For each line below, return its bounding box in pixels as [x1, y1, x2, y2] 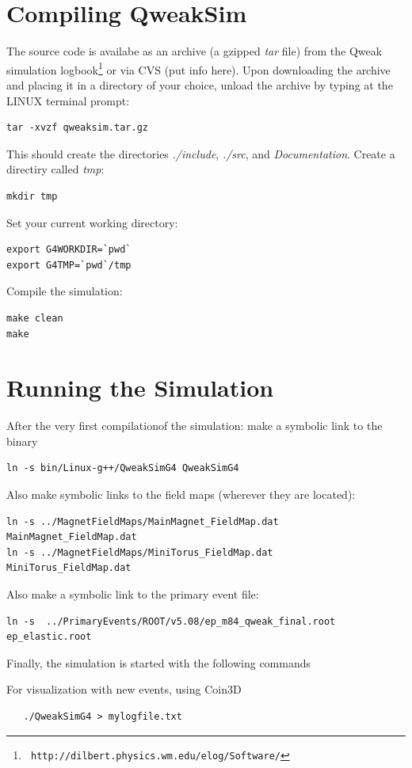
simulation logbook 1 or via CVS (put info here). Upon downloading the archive [6, 59, 391, 78]
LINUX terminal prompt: [6, 92, 130, 108]
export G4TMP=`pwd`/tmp [6, 259, 132, 271]
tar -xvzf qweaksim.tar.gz [6, 122, 148, 134]
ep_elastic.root [6, 631, 92, 643]
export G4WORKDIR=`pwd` [6, 244, 132, 256]
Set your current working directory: [6, 214, 178, 230]
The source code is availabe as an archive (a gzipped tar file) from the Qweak [6, 43, 383, 59]
